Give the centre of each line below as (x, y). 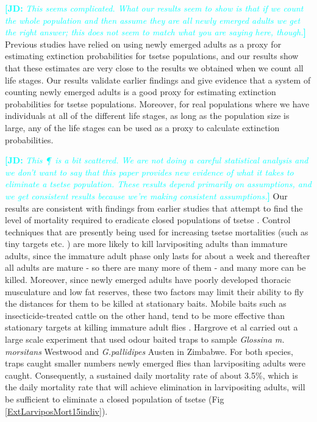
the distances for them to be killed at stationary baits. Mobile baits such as (146, 303)
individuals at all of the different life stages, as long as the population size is (147, 116)
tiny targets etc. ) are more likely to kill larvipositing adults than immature (146, 244)
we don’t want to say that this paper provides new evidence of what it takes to (149, 172)
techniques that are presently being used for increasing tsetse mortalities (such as (157, 231)
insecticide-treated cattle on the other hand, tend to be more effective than (145, 315)
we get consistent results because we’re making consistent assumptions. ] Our (146, 195)
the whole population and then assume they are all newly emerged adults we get (153, 20)
